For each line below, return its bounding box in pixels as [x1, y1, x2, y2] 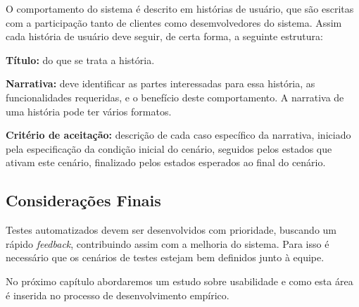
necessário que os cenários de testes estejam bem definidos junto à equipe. [6, 250, 325, 265]
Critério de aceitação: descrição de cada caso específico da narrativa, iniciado [6, 127, 351, 142]
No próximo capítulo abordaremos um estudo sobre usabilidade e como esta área [6, 273, 353, 288]
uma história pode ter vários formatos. [6, 104, 172, 118]
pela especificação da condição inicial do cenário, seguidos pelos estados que [6, 141, 332, 156]
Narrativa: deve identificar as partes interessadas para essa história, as [6, 76, 315, 91]
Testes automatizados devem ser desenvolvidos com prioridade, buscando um [6, 223, 337, 237]
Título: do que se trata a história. [6, 52, 155, 67]
